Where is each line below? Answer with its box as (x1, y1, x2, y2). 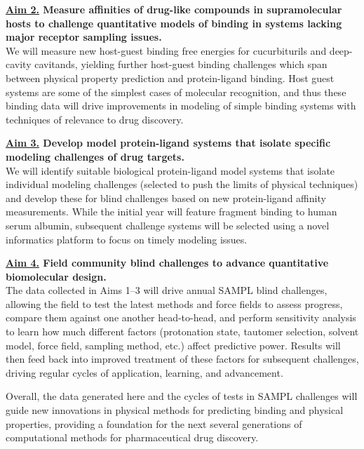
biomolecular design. (6, 269, 107, 283)
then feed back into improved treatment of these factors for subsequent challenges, (6, 351, 359, 366)
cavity (6, 57, 32, 72)
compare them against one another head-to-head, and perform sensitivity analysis (6, 310, 356, 325)
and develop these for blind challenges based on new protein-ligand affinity (6, 190, 326, 205)
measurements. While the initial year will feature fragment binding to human (6, 204, 337, 219)
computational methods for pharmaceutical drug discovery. (6, 430, 259, 445)
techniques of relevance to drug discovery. (6, 112, 184, 126)
